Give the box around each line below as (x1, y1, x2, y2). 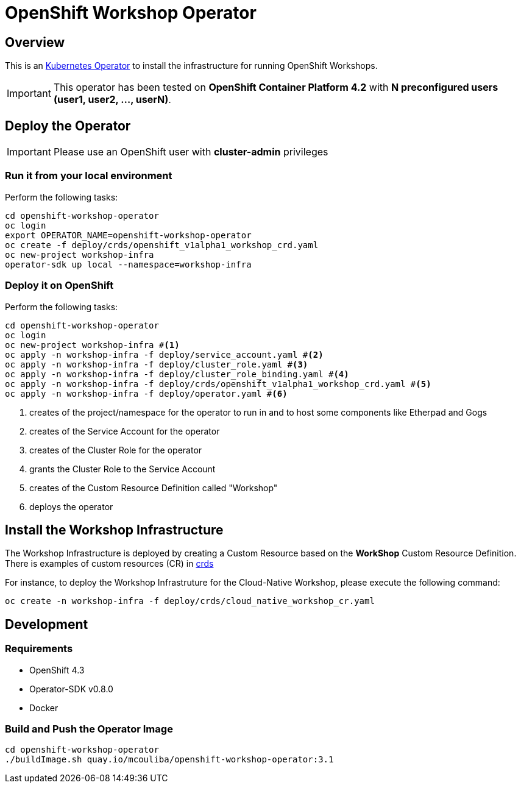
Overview (5, 34, 65, 50)
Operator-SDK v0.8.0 (29, 683, 113, 694)
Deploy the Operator (5, 118, 131, 133)
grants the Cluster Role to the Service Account (29, 463, 216, 474)
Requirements (5, 642, 73, 655)
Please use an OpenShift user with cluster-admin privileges (53, 146, 328, 158)
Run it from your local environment (5, 169, 172, 182)
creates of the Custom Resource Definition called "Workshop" (29, 482, 278, 493)
